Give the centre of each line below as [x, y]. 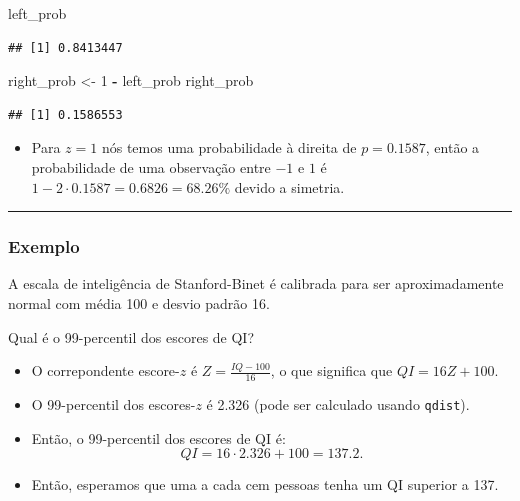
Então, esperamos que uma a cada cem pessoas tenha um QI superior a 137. [265, 484]
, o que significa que [331, 370]
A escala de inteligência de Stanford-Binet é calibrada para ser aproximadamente [256, 283]
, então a [452, 147]
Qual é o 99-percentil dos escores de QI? [131, 336]
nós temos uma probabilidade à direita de [229, 147]
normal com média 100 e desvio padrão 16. [139, 302]
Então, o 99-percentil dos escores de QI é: [158, 437]
